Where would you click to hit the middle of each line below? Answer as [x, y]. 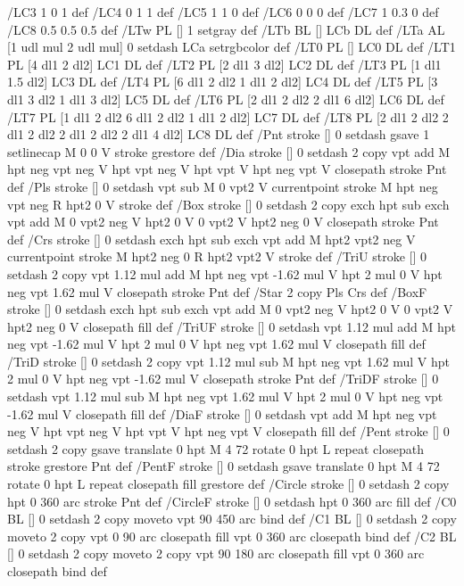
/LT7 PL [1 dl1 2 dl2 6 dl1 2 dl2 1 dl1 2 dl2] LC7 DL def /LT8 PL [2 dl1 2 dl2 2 [228, 116]
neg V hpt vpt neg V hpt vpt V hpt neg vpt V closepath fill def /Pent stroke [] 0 [228, 431]
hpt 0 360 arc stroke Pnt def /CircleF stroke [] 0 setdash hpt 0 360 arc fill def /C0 [232, 501]
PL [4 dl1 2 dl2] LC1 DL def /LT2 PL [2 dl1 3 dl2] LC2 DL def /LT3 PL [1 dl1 [224, 64]
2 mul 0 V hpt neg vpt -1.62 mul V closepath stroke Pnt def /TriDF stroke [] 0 [223, 379]
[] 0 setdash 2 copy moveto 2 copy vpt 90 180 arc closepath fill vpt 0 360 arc [216, 553]
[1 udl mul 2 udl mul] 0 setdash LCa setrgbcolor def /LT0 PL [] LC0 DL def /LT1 [232, 47]
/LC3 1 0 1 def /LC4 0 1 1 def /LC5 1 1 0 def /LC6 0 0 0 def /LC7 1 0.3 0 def [223, 12]
